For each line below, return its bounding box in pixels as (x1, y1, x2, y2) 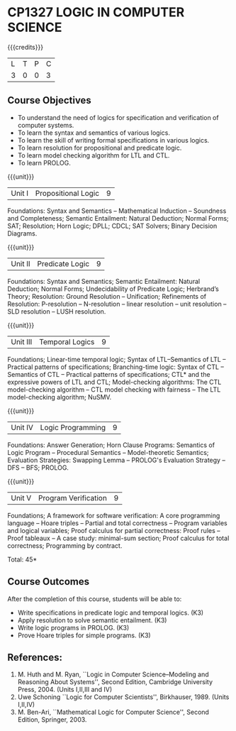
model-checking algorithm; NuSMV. (7, 392, 112, 401)
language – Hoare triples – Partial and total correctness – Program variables (7, 519, 228, 527)
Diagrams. (7, 229, 38, 238)
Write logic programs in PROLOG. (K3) (17, 623, 130, 632)
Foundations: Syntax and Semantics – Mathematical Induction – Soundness (7, 207, 227, 215)
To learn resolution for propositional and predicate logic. (17, 143, 182, 152)
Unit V (11, 493, 32, 502)
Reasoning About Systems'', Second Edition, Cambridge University (17, 678, 213, 686)
